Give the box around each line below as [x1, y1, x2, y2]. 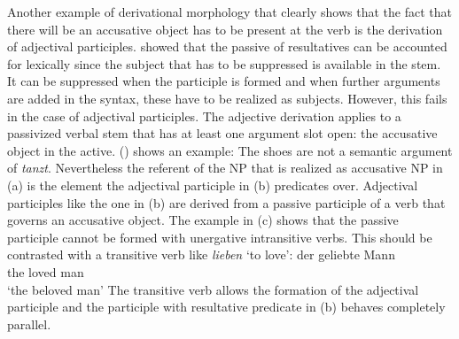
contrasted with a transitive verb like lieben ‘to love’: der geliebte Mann [7, 245, 395, 264]
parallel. [7, 314, 51, 333]
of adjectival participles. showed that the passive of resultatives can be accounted [7, 37, 447, 56]
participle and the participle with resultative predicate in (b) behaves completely [7, 297, 446, 316]
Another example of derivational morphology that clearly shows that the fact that [7, 3, 452, 20]
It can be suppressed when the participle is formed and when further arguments [7, 72, 440, 90]
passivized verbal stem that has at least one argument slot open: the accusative [7, 124, 438, 143]
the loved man [7, 262, 84, 281]
